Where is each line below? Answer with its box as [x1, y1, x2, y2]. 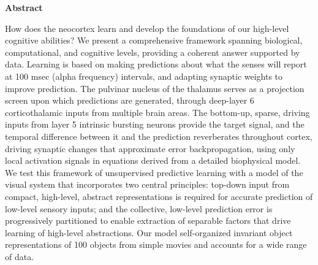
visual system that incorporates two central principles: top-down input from [5, 178, 290, 191]
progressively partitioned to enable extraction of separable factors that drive [5, 214, 291, 227]
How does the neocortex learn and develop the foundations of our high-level [5, 21, 289, 34]
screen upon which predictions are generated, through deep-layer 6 [5, 94, 254, 107]
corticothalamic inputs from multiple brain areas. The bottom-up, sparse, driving [5, 106, 310, 118]
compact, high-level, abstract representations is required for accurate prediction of [5, 190, 313, 202]
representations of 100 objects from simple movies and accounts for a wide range [5, 238, 307, 251]
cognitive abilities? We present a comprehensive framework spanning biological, [5, 34, 303, 47]
